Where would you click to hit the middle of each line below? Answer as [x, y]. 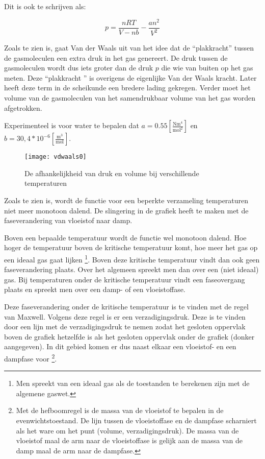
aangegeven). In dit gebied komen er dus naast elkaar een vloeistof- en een [120, 346]
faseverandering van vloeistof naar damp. [68, 220]
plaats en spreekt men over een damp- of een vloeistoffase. [95, 289]
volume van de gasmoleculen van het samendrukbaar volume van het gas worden [130, 98]
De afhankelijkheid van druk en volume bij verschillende [112, 173]
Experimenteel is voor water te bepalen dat [72, 125]
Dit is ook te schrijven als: [45, 6]
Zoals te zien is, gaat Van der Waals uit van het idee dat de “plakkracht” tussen [129, 48]
